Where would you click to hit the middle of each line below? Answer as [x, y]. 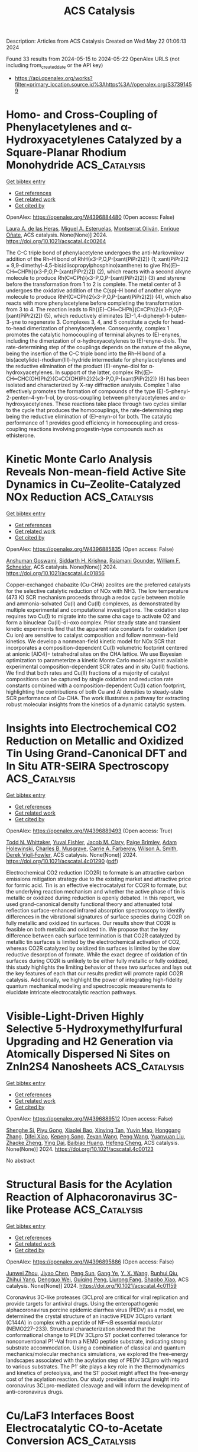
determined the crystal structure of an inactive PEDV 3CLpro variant [89, 1316]
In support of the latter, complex [94, 372]
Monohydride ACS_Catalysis [76, 165]
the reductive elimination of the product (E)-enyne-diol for [77, 366]
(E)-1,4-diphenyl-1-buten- [155, 315]
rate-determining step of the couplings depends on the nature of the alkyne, [99, 347]
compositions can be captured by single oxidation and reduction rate [90, 679]
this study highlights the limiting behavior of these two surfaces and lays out [99, 967]
